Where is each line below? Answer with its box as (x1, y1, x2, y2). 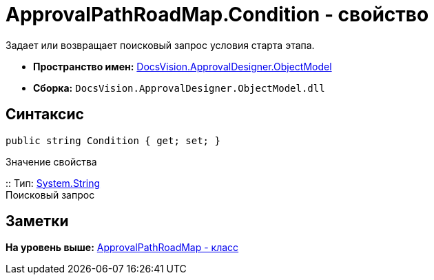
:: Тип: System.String (6, 177, 101, 189)
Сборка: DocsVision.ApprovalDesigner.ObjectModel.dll (33, 81, 325, 94)
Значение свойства (6, 155, 97, 168)
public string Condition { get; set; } (6, 134, 220, 146)
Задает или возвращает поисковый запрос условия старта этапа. (6, 39, 315, 51)
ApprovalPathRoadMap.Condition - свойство (6, 3, 429, 26)
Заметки (6, 212, 69, 230)
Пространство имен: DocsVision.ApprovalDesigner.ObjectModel (33, 60, 332, 72)
